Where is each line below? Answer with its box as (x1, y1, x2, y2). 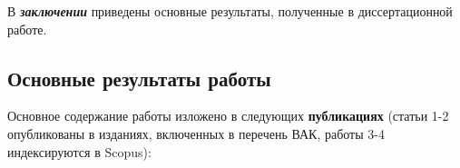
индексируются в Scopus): (7, 142, 152, 161)
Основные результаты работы (7, 64, 271, 92)
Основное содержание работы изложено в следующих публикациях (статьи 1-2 (7, 106, 449, 125)
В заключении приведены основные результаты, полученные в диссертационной (7, 2, 453, 20)
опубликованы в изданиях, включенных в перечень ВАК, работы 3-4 (7, 124, 385, 143)
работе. (7, 19, 47, 38)
